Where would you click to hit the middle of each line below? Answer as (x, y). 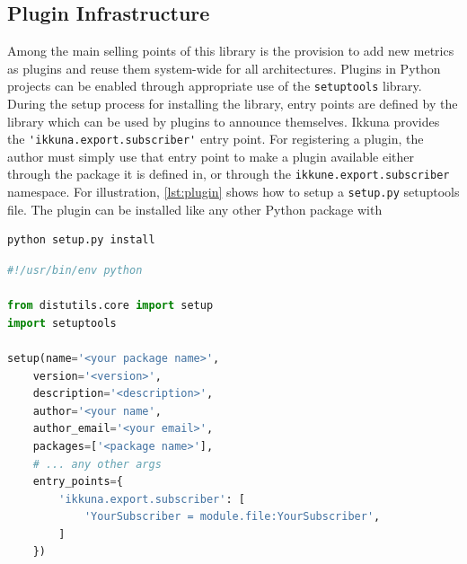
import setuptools (62, 323)
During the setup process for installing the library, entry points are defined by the (233, 104)
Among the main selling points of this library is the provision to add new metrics (231, 51)
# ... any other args (97, 464)
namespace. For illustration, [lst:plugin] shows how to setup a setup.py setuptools (233, 192)
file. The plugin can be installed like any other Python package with (195, 209)
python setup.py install (81, 240)
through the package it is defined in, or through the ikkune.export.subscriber (229, 174)
